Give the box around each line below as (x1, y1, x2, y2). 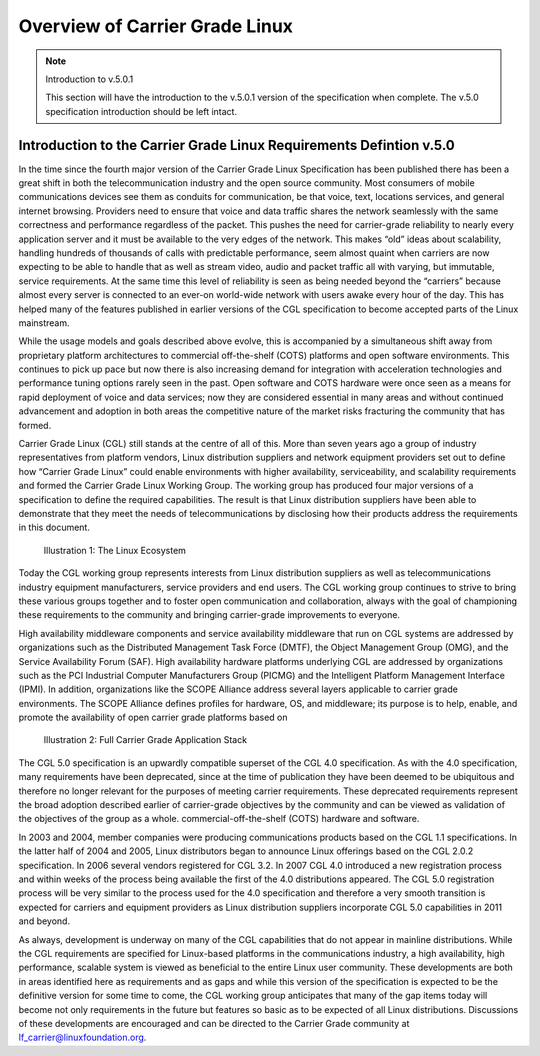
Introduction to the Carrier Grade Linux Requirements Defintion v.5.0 (18, 136, 455, 154)
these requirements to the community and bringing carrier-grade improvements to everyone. (18, 609, 400, 621)
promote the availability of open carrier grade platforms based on (18, 711, 289, 724)
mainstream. (18, 316, 70, 329)
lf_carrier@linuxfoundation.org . (18, 1031, 147, 1044)
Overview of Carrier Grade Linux (18, 15, 294, 37)
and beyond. (18, 915, 70, 927)
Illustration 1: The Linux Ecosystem (43, 544, 187, 556)
